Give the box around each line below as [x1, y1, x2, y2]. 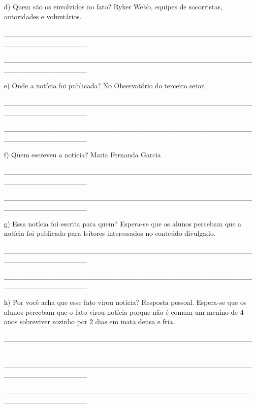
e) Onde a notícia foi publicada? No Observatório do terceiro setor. [4, 80, 206, 90]
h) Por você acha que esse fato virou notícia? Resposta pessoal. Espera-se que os [4, 297, 247, 307]
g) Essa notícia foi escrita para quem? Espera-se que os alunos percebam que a [4, 218, 242, 228]
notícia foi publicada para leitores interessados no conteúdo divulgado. [4, 228, 216, 238]
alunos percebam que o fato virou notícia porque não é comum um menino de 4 [4, 306, 244, 317]
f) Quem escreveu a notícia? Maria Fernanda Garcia [4, 149, 161, 159]
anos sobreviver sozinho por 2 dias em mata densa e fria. [4, 316, 175, 327]
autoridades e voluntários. [4, 11, 82, 21]
